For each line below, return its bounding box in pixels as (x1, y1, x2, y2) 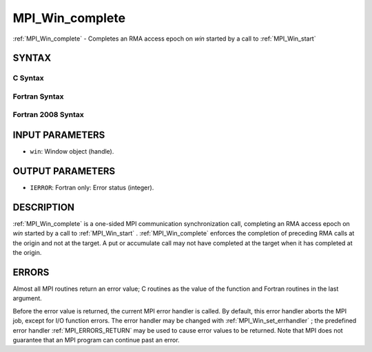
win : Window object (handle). (30, 147, 114, 156)
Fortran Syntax (12, 92, 64, 101)
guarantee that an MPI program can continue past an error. (12, 336, 180, 344)
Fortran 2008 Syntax (12, 110, 84, 120)
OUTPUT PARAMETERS (12, 165, 116, 177)
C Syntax (12, 73, 44, 83)
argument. (12, 294, 43, 302)
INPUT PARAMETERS (12, 130, 105, 141)
